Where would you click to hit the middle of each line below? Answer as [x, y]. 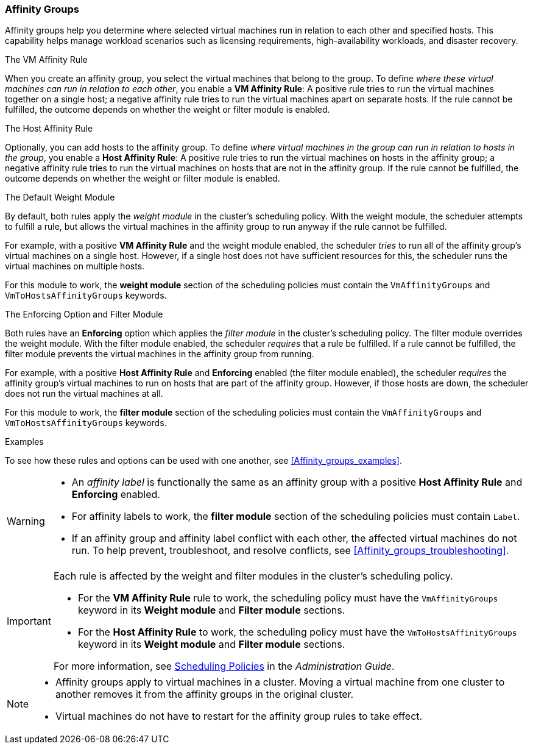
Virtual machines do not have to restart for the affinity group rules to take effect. [239, 716]
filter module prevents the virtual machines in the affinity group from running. [160, 354]
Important [29, 621]
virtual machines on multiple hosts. [75, 266]
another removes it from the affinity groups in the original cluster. [205, 694]
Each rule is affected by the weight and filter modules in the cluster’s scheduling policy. [253, 576]
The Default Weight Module [60, 197]
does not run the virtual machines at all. [84, 394]
